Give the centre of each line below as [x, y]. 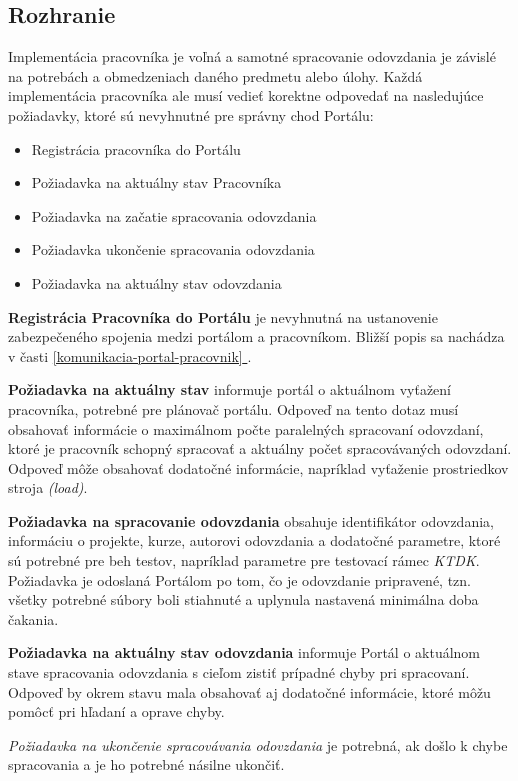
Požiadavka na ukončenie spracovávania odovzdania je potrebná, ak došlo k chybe [258, 744]
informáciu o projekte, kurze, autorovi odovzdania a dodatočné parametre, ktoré [254, 540]
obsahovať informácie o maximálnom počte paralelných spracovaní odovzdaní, [246, 428]
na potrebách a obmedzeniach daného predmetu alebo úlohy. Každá [215, 75]
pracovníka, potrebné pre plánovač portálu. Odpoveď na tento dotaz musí [233, 408]
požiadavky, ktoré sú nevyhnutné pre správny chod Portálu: [191, 114]
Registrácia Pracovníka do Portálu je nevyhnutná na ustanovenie [223, 316]
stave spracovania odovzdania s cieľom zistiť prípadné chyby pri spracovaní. [239, 672]
